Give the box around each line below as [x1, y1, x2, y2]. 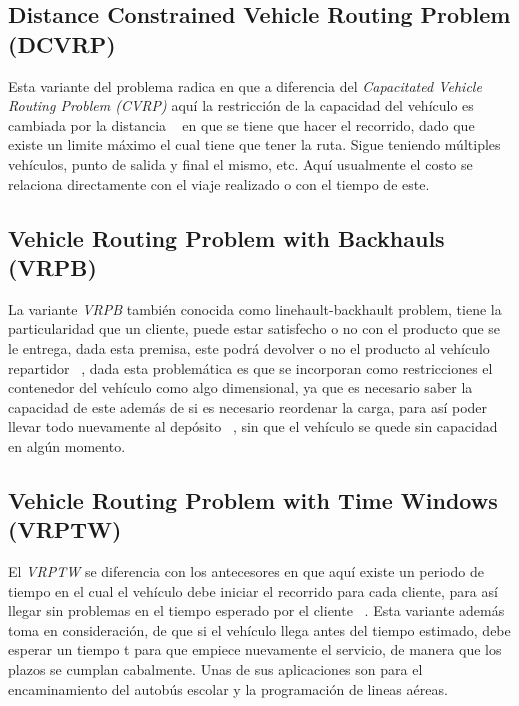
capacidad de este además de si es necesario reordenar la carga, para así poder [8, 396, 488, 417]
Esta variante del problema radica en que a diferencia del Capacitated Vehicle [8, 75, 482, 96]
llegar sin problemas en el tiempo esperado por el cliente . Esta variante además [8, 600, 505, 621]
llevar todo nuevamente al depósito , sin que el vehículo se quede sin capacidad [8, 416, 498, 437]
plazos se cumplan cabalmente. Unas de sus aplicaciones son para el [8, 659, 423, 680]
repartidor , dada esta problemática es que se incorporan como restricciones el [8, 357, 493, 378]
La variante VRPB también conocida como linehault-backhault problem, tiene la [8, 298, 502, 319]
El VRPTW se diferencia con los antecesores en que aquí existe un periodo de [8, 561, 484, 582]
